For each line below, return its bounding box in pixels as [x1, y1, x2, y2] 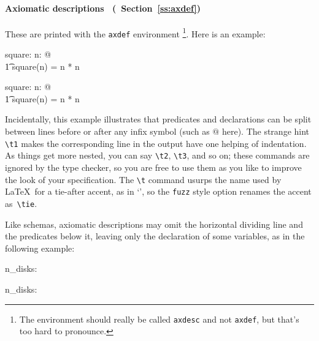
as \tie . [5, 197, 37, 209]
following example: [5, 241, 75, 254]
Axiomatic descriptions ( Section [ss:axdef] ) [5, 1, 201, 14]
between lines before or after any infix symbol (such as [5, 125, 210, 138]
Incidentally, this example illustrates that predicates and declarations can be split [5, 113, 312, 126]
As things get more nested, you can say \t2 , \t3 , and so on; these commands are [5, 149, 310, 162]
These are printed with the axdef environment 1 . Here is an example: [5, 25, 266, 40]
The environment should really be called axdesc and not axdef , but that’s [19, 312, 299, 325]
